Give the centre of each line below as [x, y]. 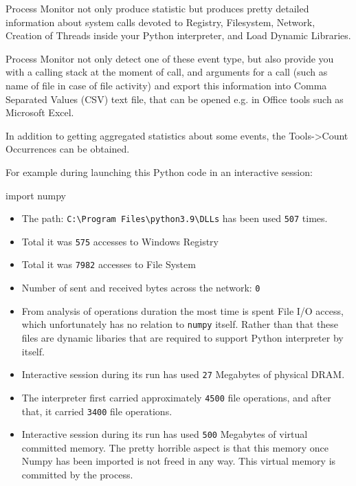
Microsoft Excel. [40, 112]
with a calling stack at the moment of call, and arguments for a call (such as [167, 72]
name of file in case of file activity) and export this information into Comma [166, 85]
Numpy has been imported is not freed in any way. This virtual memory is [179, 461]
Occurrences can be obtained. [68, 149]
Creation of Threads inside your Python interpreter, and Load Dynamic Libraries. [178, 35]
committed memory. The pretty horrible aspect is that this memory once [175, 447]
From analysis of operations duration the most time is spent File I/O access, [182, 310]
